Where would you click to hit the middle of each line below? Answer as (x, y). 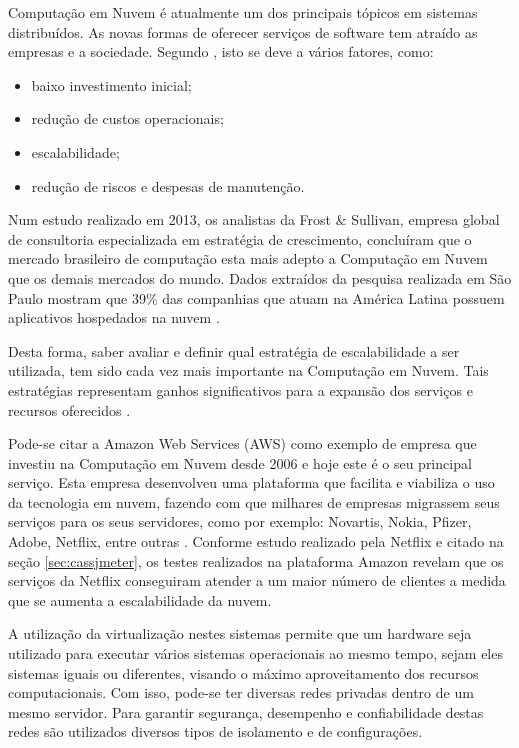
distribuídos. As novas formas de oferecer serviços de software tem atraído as (243, 31)
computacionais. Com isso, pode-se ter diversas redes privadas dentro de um (241, 692)
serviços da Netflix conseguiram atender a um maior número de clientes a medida (257, 580)
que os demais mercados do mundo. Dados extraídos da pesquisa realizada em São (260, 277)
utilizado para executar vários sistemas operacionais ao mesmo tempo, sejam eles (255, 653)
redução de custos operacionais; (127, 118)
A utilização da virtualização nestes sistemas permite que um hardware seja (240, 633)
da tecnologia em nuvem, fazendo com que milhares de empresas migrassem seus (254, 501)
